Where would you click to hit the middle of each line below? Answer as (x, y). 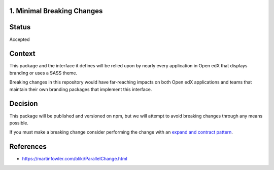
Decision (24, 104)
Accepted (20, 39)
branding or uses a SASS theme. (43, 73)
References (28, 147)
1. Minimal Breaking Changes (56, 11)
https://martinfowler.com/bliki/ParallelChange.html (75, 159)
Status (20, 27)
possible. (19, 123)
